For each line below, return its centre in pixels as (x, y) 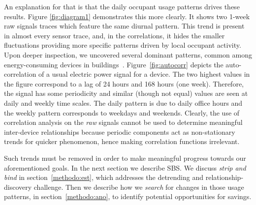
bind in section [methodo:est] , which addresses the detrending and (104, 177)
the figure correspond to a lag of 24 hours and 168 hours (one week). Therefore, (124, 83)
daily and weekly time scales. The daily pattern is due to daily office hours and (123, 102)
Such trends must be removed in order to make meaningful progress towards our (125, 158)
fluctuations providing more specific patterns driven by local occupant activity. (123, 45)
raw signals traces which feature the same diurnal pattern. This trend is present (124, 26)
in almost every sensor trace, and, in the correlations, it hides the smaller (114, 35)
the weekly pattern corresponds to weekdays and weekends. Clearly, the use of (122, 112)
